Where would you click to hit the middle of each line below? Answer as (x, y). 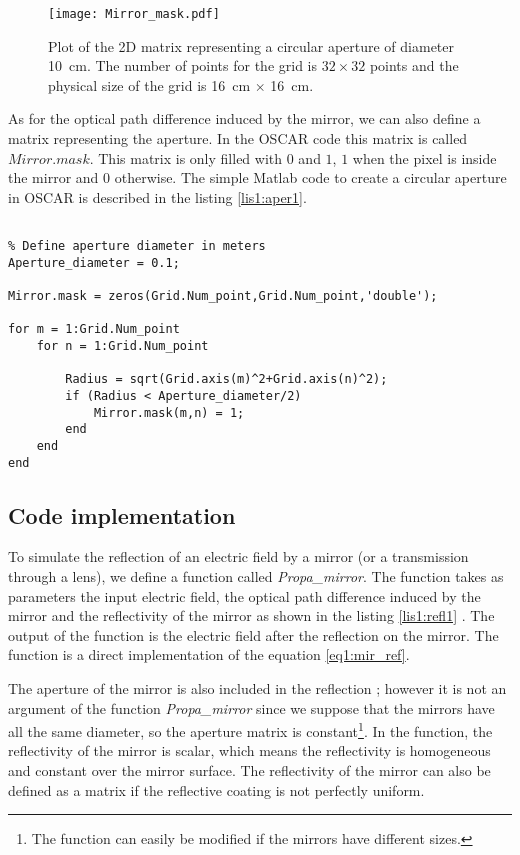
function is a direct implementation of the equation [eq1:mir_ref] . (209, 654)
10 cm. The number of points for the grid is (182, 65)
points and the (414, 65)
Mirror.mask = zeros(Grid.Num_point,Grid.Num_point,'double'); (223, 296)
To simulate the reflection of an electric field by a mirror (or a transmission (238, 556)
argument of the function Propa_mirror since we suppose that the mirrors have (251, 707)
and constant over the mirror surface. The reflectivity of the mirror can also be (249, 770)
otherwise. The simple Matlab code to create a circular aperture (310, 177)
